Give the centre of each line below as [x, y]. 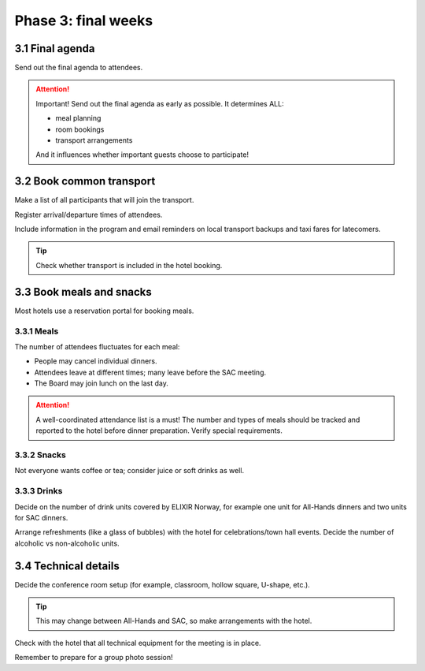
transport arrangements [94, 140]
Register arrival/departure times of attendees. [89, 214]
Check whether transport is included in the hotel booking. [129, 265]
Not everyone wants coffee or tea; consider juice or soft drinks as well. [129, 471]
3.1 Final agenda [55, 48]
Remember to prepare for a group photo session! [94, 658]
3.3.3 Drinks [39, 491]
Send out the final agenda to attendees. [79, 68]
